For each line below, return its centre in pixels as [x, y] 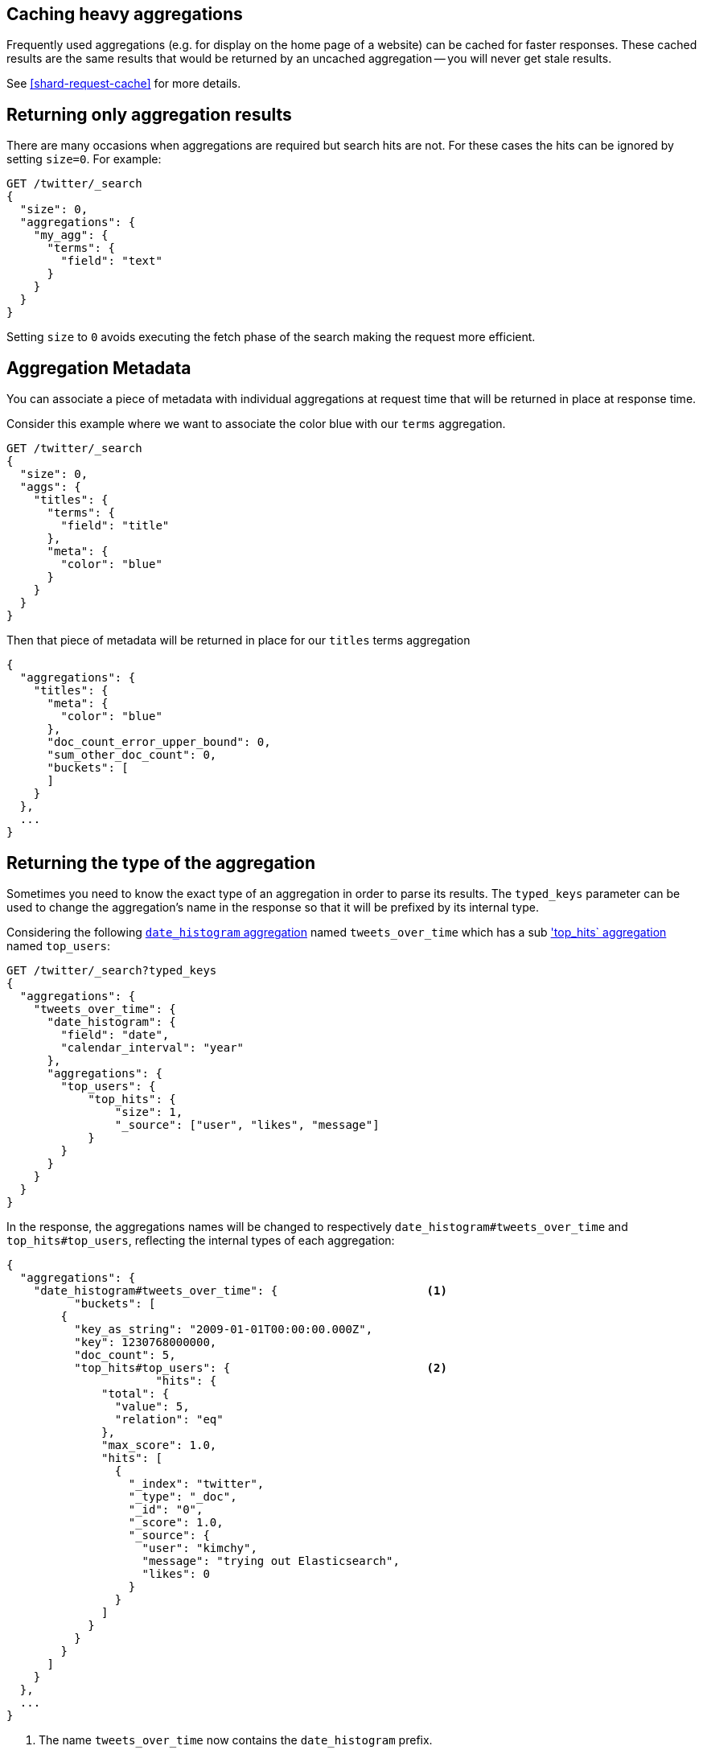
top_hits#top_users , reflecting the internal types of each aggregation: [201, 1240]
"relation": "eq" [169, 1419]
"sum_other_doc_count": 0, [132, 755]
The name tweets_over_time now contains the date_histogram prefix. [236, 1740]
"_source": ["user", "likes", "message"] [247, 1124]
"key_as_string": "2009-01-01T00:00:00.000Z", [224, 1329]
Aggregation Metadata [99, 368]
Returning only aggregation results [149, 114]
